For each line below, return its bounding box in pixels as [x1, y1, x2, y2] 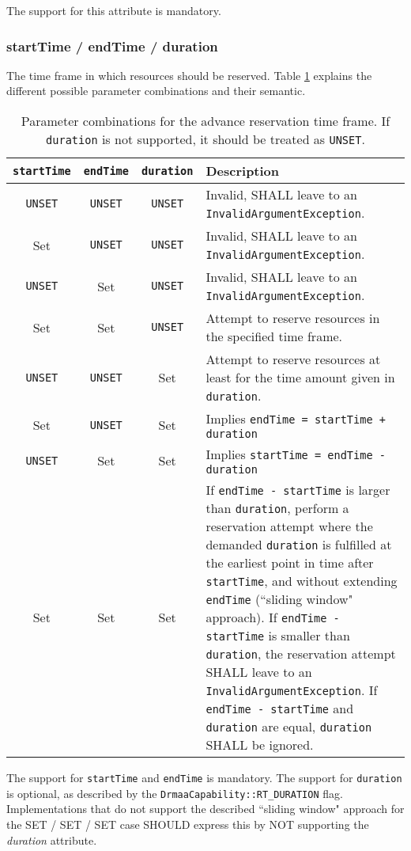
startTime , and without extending [205, 572, 398, 590]
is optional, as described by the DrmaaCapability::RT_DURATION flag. [6, 785, 343, 801]
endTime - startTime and [205, 699, 354, 717]
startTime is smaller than [205, 626, 350, 644]
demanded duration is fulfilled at [205, 535, 392, 553]
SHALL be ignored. [205, 735, 314, 754]
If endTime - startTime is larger [205, 481, 390, 499]
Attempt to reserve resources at [205, 350, 381, 368]
